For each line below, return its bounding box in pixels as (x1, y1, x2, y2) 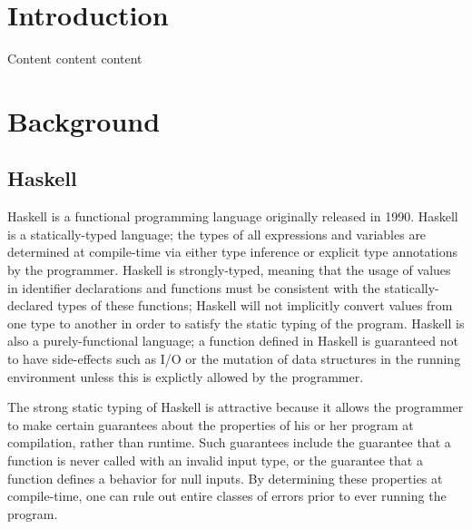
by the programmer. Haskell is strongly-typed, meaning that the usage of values (7, 260, 451, 279)
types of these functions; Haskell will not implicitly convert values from (57, 296, 453, 315)
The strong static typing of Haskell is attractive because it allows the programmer (7, 397, 464, 416)
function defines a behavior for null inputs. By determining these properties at (7, 468, 443, 487)
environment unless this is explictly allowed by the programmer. (7, 367, 364, 386)
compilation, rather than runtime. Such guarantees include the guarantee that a (7, 433, 451, 452)
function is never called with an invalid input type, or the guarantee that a (7, 451, 423, 470)
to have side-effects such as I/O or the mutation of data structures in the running (7, 349, 461, 368)
